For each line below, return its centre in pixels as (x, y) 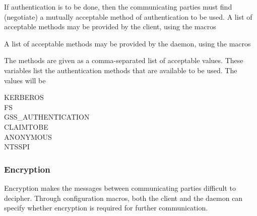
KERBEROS (24, 97)
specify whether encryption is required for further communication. (106, 208)
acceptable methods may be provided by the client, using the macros (110, 26)
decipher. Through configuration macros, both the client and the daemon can (123, 198)
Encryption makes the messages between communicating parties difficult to (120, 187)
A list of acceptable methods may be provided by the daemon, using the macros (127, 43)
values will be (25, 80)
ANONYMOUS (28, 137)
